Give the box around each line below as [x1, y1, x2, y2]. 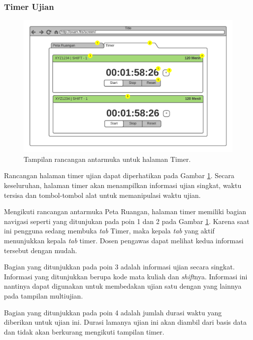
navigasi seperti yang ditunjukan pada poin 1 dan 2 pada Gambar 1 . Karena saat [4, 216, 250, 226]
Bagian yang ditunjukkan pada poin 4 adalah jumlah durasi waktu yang [4, 307, 222, 317]
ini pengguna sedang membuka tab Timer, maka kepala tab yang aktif [4, 226, 215, 236]
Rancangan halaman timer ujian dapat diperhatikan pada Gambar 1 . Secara [4, 170, 234, 181]
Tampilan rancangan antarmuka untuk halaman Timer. [24, 153, 191, 164]
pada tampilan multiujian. [4, 291, 83, 301]
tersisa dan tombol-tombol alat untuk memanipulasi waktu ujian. [4, 189, 201, 200]
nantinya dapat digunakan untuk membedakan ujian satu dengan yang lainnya [4, 281, 242, 291]
